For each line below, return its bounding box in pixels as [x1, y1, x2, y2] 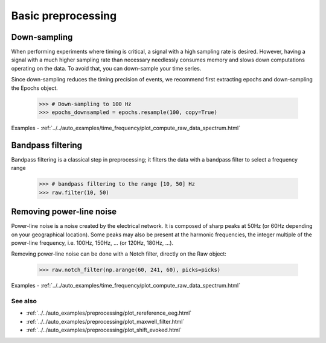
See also [11, 297, 37, 306]
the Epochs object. [11, 84, 59, 92]
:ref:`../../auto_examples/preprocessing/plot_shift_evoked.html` [26, 326, 182, 334]
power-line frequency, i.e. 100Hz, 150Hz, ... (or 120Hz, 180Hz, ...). [11, 239, 174, 247]
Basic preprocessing [11, 9, 117, 22]
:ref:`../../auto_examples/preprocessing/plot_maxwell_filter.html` [26, 318, 185, 325]
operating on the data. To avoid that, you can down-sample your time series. [11, 65, 202, 72]
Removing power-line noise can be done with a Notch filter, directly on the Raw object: [11, 250, 226, 257]
